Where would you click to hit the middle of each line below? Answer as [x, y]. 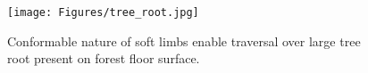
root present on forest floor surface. [104, 58]
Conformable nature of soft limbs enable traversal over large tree [184, 41]
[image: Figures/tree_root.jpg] [103, 12]
